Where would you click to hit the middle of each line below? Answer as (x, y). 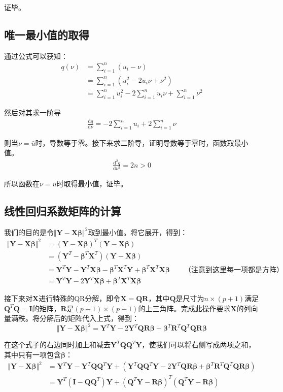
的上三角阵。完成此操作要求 (184, 308)
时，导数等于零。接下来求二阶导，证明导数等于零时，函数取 (135, 142)
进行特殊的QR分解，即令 (80, 298)
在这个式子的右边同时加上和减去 (57, 345)
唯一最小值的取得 (47, 34)
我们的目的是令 (29, 232)
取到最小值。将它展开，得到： (138, 232)
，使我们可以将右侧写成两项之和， (199, 345)
